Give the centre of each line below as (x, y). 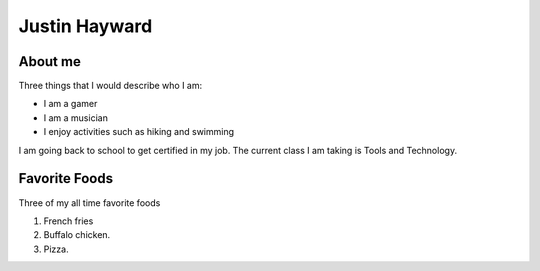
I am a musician (76, 117)
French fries (68, 221)
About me (50, 61)
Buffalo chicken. (77, 235)
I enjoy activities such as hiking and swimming (139, 132)
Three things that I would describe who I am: (110, 86)
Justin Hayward (85, 26)
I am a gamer (70, 104)
